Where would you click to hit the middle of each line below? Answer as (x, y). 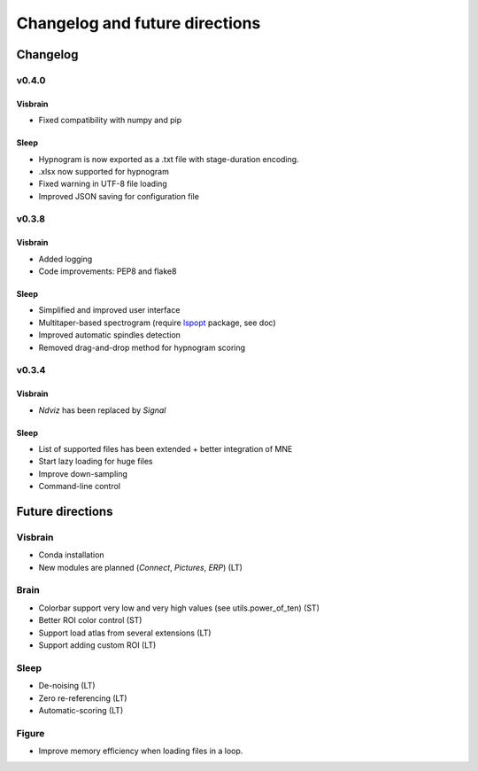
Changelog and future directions (139, 23)
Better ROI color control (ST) (90, 620)
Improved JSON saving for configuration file (119, 196)
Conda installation (72, 555)
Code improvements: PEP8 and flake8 (108, 271)
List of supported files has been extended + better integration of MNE (166, 448)
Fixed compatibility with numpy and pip (110, 121)
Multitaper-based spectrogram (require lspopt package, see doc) (157, 323)
